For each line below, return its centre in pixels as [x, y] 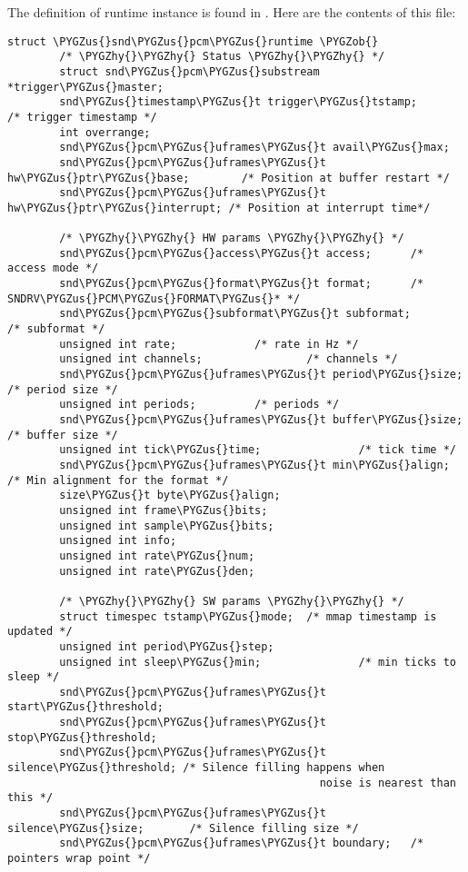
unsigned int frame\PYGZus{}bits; [164, 510]
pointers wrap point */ [79, 859]
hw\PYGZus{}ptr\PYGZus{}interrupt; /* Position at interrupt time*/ [219, 208]
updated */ [40, 632]
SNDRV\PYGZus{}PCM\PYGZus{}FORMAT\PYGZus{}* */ [154, 298]
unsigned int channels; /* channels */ [229, 359]
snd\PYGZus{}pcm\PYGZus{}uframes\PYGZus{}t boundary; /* [242, 843]
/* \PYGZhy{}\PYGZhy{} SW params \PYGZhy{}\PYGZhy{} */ [232, 601]
